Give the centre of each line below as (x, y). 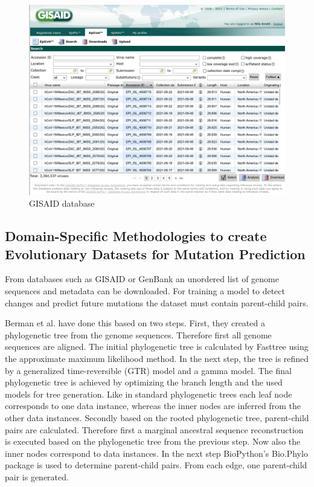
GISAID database (62, 203)
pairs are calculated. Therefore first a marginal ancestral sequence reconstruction (154, 429)
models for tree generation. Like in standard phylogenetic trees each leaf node (149, 394)
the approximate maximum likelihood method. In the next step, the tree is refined (157, 359)
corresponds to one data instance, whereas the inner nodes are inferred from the (153, 406)
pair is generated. (37, 476)
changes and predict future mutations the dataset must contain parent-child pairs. (157, 302)
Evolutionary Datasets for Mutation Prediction (155, 253)
